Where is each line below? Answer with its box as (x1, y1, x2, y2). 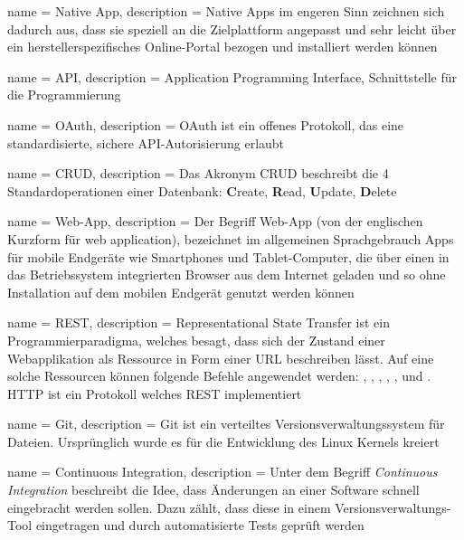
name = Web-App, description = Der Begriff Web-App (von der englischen (7, 212, 423, 231)
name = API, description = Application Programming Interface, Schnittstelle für (7, 67, 458, 86)
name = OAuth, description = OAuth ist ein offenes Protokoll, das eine (7, 115, 404, 134)
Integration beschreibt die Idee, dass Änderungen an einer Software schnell (7, 480, 420, 499)
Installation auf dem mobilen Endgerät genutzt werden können (7, 282, 355, 301)
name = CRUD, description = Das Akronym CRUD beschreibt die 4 (7, 164, 389, 183)
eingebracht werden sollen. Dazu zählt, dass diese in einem (7, 497, 331, 516)
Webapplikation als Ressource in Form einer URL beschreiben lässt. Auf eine (7, 348, 434, 367)
